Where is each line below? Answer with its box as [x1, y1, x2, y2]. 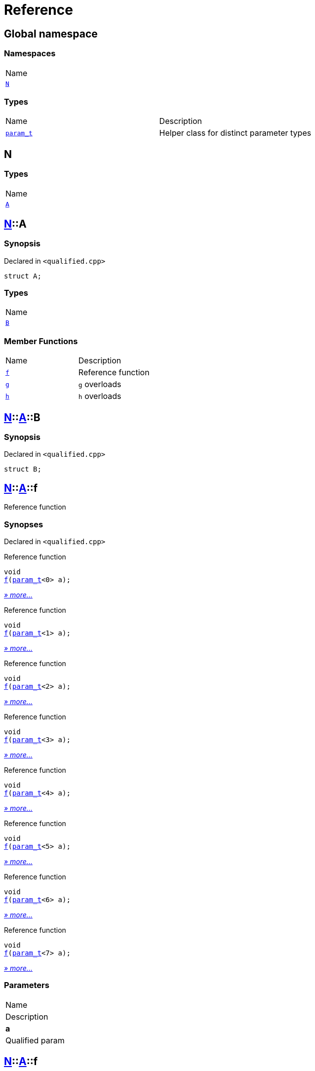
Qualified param [5, 1035, 65, 1045]
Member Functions [4, 336, 78, 346]
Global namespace [4, 27, 98, 40]
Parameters [4, 980, 49, 991]
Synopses [4, 519, 43, 529]
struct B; [4, 465, 41, 474]
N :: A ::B [4, 411, 40, 424]
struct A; [4, 272, 41, 280]
